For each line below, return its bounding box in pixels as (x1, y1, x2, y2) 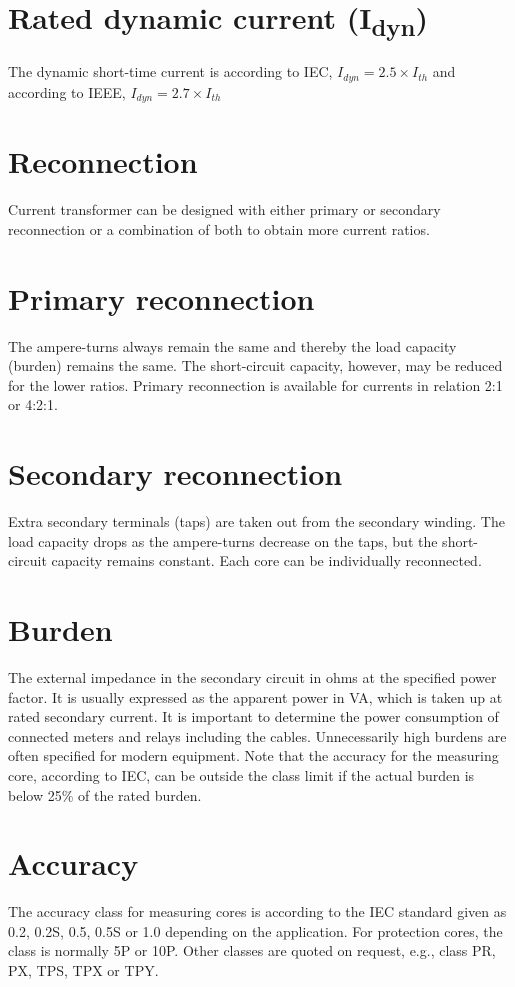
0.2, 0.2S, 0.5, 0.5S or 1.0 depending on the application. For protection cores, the (8, 920, 503, 941)
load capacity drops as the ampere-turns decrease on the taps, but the (8, 530, 438, 551)
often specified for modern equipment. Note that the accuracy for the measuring (8, 745, 499, 766)
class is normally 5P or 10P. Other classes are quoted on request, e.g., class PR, (8, 940, 496, 961)
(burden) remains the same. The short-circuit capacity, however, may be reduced (8, 355, 503, 376)
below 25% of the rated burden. (8, 784, 202, 805)
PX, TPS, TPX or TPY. (8, 960, 159, 980)
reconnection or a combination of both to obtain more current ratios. (8, 218, 430, 239)
